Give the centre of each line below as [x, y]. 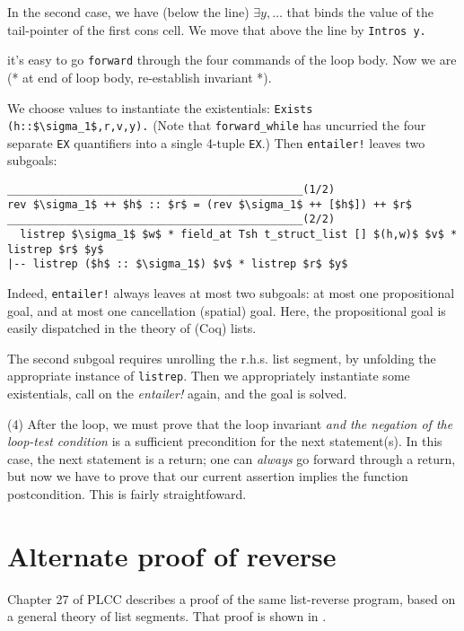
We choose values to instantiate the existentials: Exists [160, 107]
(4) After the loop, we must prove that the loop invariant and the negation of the [230, 423]
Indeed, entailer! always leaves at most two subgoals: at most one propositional [231, 293]
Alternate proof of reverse [172, 555]
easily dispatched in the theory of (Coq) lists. [132, 328]
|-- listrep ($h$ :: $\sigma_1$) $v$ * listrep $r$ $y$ [178, 264]
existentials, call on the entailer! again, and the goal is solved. [177, 394]
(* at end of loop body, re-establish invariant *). [140, 77]
